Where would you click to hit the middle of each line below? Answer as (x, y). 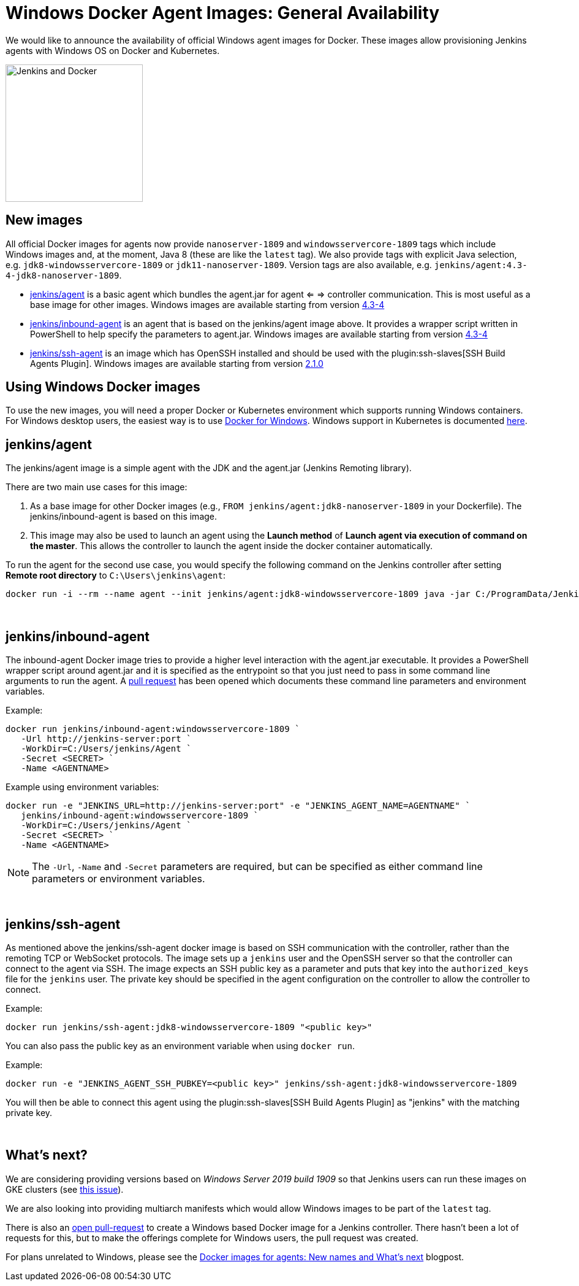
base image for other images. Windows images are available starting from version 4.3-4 (207, 304)
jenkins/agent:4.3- (481, 265)
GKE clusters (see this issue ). (65, 1189)
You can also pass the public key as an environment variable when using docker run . (180, 1045)
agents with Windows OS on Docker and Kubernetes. (113, 50)
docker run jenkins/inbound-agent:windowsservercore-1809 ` (153, 729)
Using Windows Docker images (103, 387)
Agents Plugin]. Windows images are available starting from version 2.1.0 (177, 363)
